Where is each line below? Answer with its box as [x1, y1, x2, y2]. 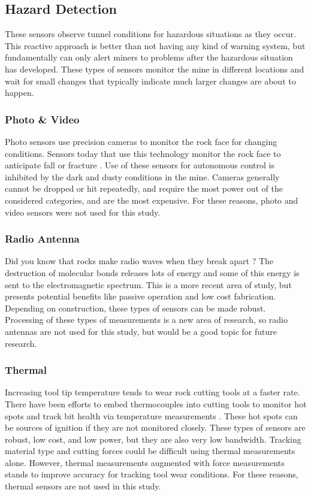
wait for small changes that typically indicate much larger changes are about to [5, 74, 296, 87]
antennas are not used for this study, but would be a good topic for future [5, 325, 277, 337]
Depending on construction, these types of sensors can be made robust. [5, 301, 266, 314]
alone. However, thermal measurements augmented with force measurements [5, 456, 285, 468]
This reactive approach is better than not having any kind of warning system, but [5, 39, 306, 52]
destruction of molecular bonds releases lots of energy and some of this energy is [5, 266, 300, 279]
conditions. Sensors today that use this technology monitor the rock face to [5, 147, 281, 159]
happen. [5, 86, 34, 99]
